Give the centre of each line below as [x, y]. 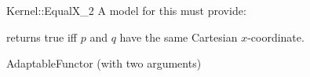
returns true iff [42, 37]
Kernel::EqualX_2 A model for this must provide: [126, 10]
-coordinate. [276, 37]
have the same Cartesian [179, 37]
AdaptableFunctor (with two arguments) [104, 63]
